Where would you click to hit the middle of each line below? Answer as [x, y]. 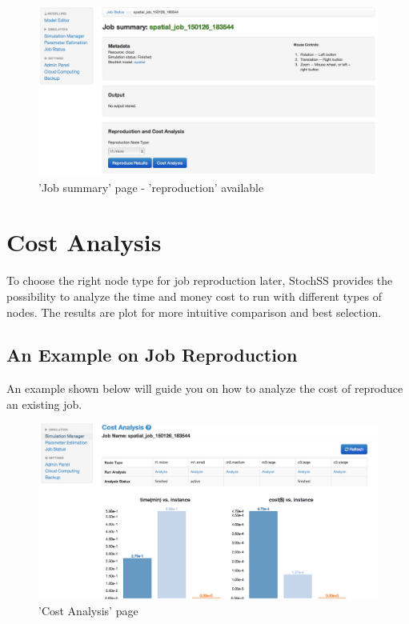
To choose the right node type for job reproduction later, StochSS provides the [200, 280]
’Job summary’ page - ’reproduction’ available [151, 187]
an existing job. [44, 404]
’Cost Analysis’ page [88, 610]
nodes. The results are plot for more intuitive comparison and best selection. [194, 312]
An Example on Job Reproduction [152, 355]
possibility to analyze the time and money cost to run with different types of [194, 296]
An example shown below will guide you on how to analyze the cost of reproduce [205, 388]
